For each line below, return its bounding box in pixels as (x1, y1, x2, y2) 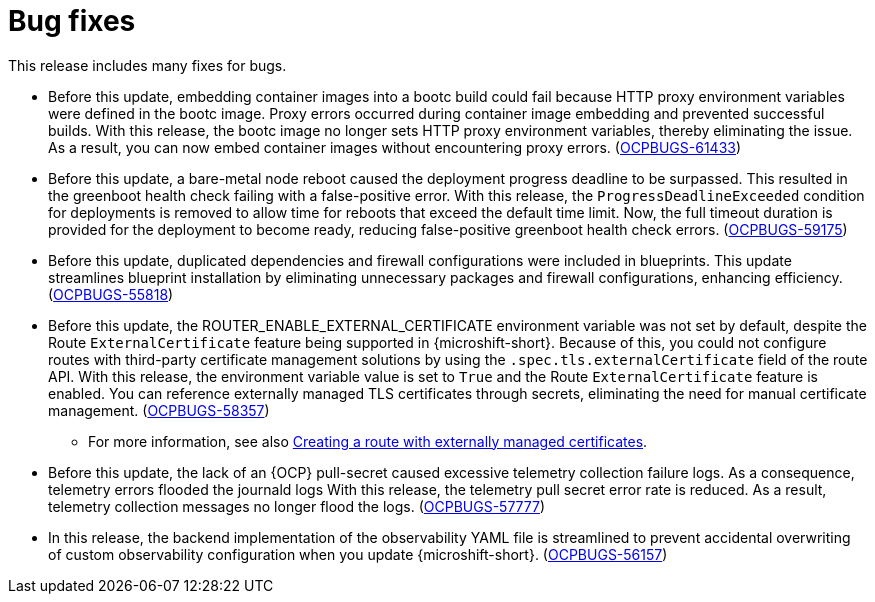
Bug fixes (8, 4, 136, 38)
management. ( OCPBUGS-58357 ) (48, 401, 270, 419)
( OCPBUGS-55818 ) (48, 285, 174, 303)
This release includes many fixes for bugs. (8, 56, 287, 74)
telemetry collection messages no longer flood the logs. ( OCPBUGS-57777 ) (48, 497, 546, 515)
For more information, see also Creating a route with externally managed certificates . (88, 432, 648, 450)
